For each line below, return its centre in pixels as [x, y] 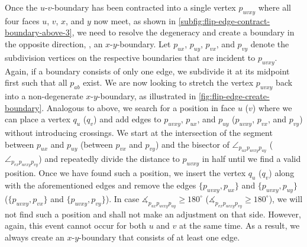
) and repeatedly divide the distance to [109, 158]
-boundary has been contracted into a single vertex [144, 7]
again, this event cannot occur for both [75, 225]
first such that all [36, 82]
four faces [22, 20]
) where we [272, 107]
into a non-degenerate [44, 95]
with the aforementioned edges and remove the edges [101, 185]
